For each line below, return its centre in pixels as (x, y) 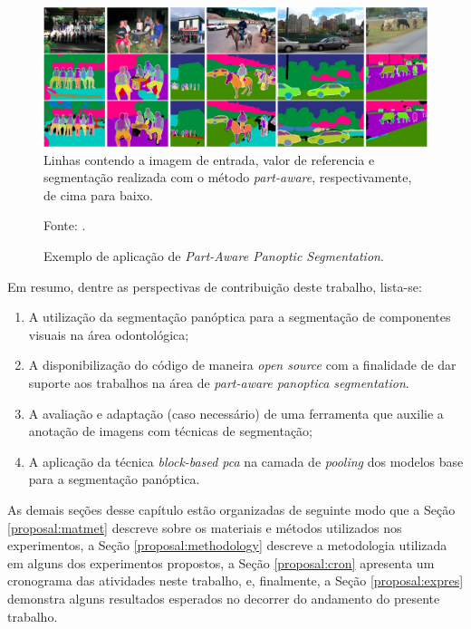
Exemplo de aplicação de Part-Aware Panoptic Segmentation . (214, 256)
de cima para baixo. (98, 194)
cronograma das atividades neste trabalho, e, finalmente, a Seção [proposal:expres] (235, 581)
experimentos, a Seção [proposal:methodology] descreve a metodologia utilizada (227, 545)
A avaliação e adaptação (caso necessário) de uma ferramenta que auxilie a (236, 413)
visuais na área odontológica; (109, 334)
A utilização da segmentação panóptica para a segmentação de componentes (240, 317)
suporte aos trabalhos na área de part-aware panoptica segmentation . (219, 382)
